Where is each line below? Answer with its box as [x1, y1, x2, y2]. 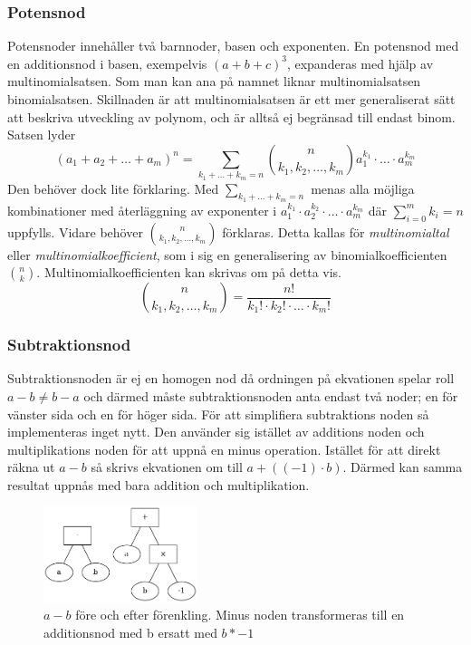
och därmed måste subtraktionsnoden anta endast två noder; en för [83, 386, 458, 405]
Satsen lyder [7, 125, 76, 144]
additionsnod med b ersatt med [43, 622, 217, 641]
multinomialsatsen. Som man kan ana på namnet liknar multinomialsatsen [7, 72, 421, 91]
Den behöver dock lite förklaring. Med [7, 178, 219, 197]
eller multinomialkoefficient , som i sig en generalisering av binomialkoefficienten [7, 245, 447, 264]
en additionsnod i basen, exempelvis [7, 53, 207, 72]
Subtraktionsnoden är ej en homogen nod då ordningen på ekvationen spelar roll [7, 369, 455, 388]
